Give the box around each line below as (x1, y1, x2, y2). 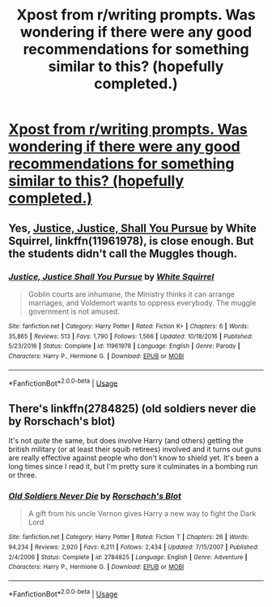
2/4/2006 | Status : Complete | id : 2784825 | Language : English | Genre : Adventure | (8, 553, 248, 561)
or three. (8, 470, 37, 480)
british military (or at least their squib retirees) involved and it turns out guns (8, 444, 261, 454)
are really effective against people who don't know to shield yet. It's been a (8, 452, 259, 463)
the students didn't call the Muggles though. (8, 246, 238, 260)
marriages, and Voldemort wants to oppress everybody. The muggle (28, 297, 257, 307)
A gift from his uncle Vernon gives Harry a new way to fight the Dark (28, 509, 257, 519)
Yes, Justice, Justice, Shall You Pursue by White (8, 221, 257, 235)
